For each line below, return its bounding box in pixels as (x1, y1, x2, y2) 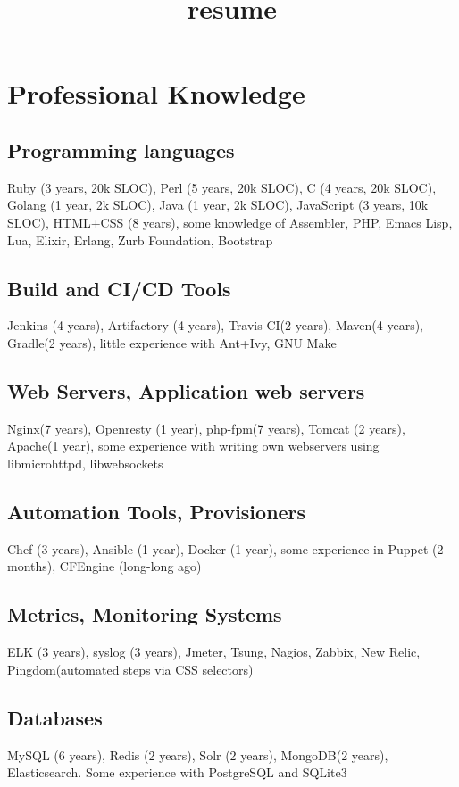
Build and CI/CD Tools (7, 274, 231, 302)
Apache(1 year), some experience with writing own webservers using (7, 436, 380, 455)
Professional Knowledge (7, 75, 305, 112)
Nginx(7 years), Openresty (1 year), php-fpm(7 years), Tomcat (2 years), (7, 418, 405, 437)
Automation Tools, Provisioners (7, 497, 306, 525)
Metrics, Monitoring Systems (7, 601, 282, 628)
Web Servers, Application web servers (7, 377, 365, 404)
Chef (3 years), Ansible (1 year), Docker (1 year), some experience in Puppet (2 (7, 539, 444, 558)
